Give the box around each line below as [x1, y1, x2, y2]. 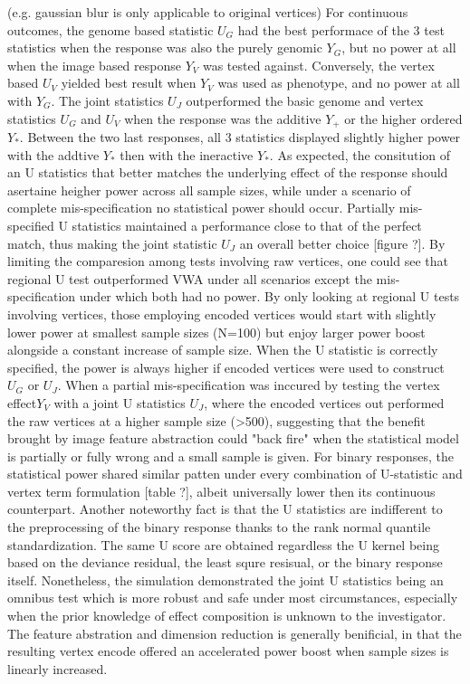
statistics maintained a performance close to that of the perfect [72, 215, 422, 234]
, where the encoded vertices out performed [204, 393, 445, 412]
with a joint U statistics [53, 393, 186, 412]
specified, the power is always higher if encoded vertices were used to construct [7, 357, 445, 376]
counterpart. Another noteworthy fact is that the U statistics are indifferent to [7, 499, 443, 518]
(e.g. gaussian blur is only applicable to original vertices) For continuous [7, 3, 408, 21]
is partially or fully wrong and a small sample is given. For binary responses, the [7, 446, 454, 465]
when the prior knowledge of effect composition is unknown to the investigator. [7, 606, 446, 625]
